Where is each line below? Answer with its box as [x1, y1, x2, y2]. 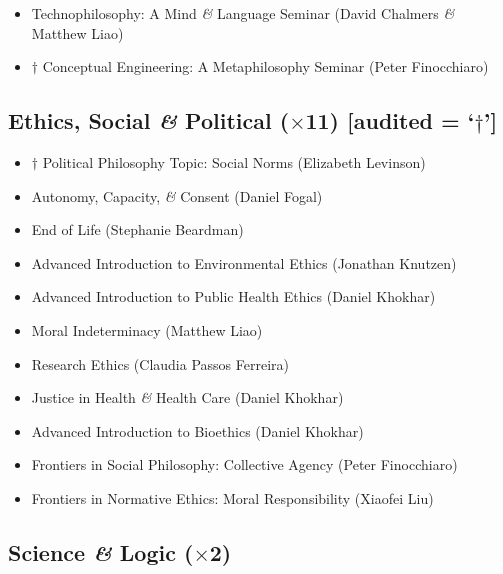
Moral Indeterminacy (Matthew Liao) [31, 319, 263, 340]
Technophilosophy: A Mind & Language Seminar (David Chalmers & [31, 3, 455, 23]
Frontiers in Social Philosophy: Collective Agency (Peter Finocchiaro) [31, 454, 458, 475]
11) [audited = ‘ [305, 105, 475, 136]
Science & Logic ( [8, 536, 194, 567]
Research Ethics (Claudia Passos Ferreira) [31, 353, 289, 374]
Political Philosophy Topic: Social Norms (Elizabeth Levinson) [42, 151, 426, 172]
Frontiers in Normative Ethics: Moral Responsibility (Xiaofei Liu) [31, 487, 434, 508]
